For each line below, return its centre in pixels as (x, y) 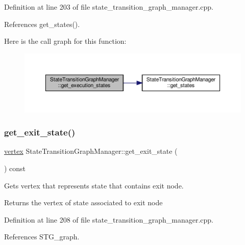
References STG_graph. (42, 237)
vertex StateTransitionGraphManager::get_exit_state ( (91, 151)
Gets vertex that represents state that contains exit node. (94, 185)
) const (15, 168)
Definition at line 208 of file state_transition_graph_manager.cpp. (109, 219)
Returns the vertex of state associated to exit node (83, 202)
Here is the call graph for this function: (65, 41)
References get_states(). (42, 24)
